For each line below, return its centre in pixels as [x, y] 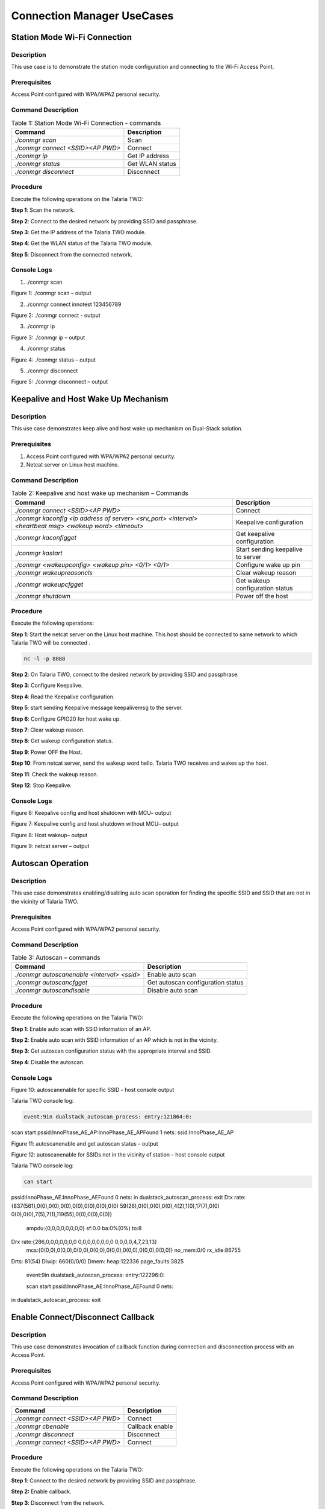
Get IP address [148, 156]
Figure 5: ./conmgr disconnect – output [60, 382]
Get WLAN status [152, 164]
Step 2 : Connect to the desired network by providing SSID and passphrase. [104, 221]
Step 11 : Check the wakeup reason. [55, 774]
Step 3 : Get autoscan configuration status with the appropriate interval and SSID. [111, 1051]
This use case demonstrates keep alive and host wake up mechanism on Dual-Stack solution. [127, 429]
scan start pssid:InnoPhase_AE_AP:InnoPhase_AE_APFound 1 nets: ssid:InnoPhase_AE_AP [122, 1132]
